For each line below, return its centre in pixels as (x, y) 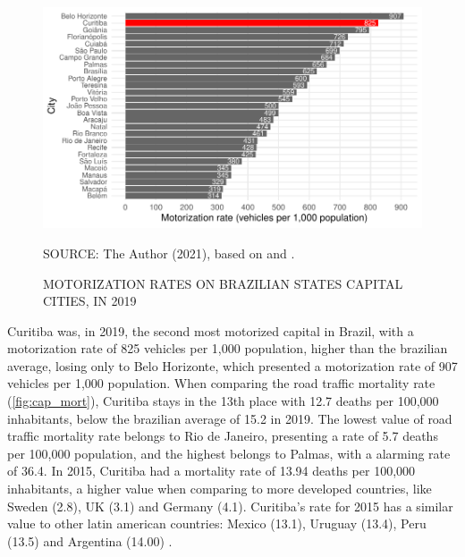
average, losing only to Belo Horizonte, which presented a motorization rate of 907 (232, 365)
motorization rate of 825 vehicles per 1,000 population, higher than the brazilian (228, 348)
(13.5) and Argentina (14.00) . (90, 540)
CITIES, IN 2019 (90, 301)
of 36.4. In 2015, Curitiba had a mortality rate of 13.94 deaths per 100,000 (211, 471)
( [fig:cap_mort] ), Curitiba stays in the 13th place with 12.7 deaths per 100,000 (223, 401)
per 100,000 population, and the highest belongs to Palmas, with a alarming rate (229, 453)
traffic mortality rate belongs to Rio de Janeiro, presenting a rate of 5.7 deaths (223, 436)
